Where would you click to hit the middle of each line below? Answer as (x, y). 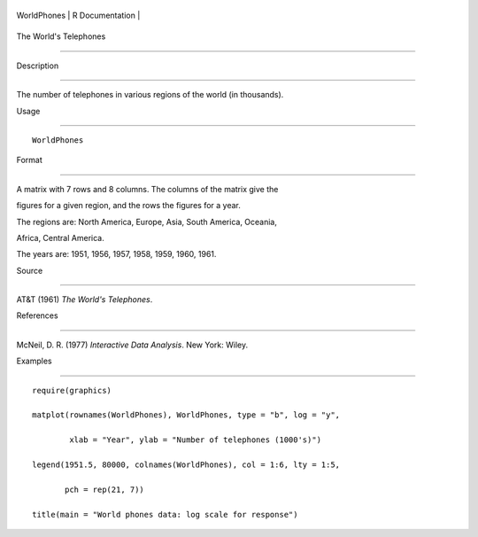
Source (30, 270)
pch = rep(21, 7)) (105, 489)
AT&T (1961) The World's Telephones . (85, 300)
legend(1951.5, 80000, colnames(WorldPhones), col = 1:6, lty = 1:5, (186, 464)
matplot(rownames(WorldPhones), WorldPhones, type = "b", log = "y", (186, 415)
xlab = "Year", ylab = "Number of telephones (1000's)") (196, 440)
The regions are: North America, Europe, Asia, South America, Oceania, (147, 222)
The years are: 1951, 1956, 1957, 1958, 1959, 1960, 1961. (116, 254)
